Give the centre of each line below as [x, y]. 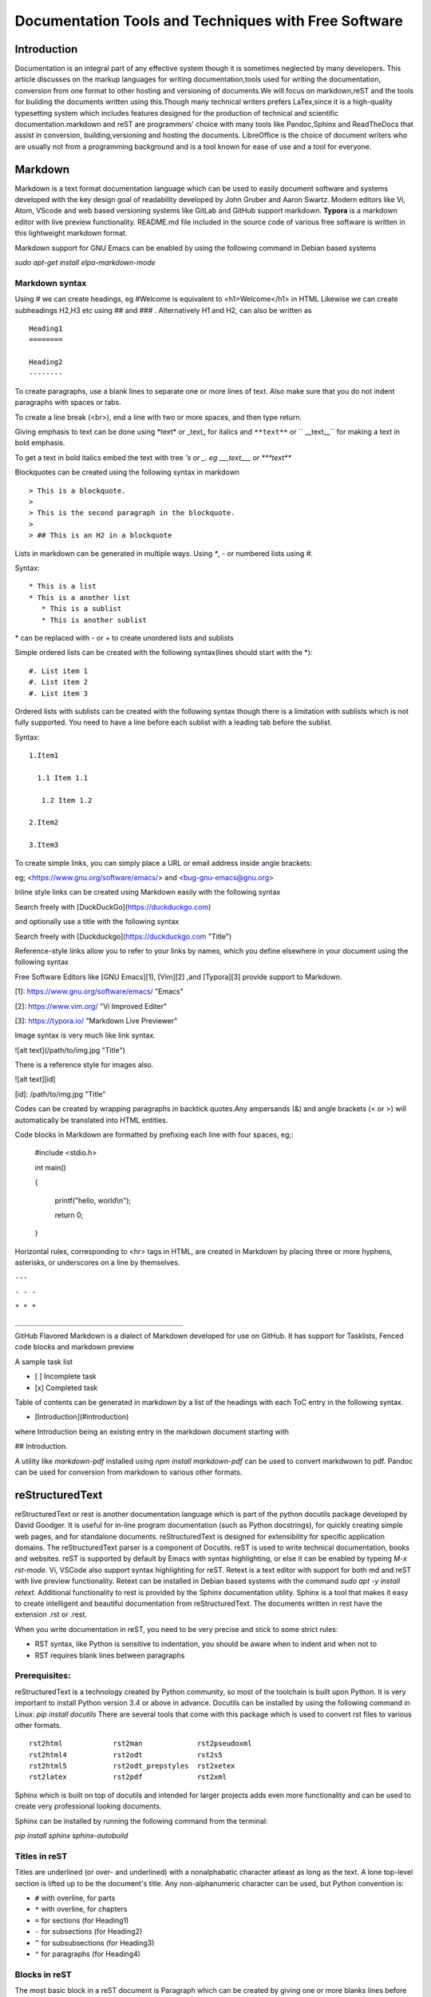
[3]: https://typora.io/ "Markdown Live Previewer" [96, 1020]
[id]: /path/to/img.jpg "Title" [60, 1094]
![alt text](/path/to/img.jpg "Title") [70, 1050]
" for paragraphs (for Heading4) [88, 1954]
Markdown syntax [51, 283]
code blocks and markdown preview [75, 1347]
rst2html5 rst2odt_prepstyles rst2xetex [132, 1766]
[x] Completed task [66, 1388]
